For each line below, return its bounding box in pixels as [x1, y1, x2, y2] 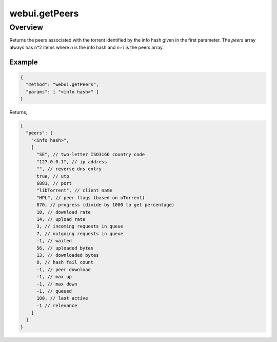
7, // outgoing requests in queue [36, 231, 123, 236]
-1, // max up [36, 274, 72, 280]
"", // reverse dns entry [36, 166, 102, 172]
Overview [9, 23, 44, 32]
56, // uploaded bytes [36, 245, 94, 251]
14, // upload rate [36, 216, 86, 222]
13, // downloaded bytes [36, 252, 100, 258]
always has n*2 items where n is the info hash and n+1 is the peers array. [9, 44, 164, 50]
